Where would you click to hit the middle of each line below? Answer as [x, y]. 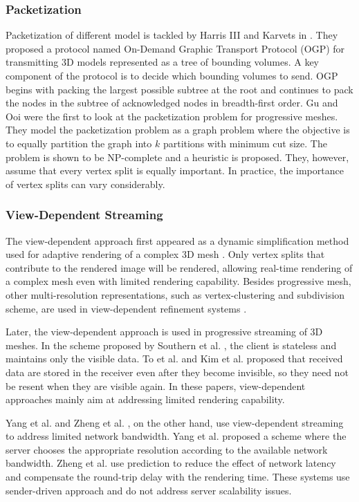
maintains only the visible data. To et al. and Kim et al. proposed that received [174, 359]
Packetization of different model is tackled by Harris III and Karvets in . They [172, 35]
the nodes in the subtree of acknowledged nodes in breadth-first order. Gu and [172, 103]
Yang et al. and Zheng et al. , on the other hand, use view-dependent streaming [175, 422]
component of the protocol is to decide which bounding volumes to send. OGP [172, 75]
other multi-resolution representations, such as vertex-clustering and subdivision [175, 294]
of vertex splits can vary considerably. [85, 184]
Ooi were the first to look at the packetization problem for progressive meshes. [172, 116]
